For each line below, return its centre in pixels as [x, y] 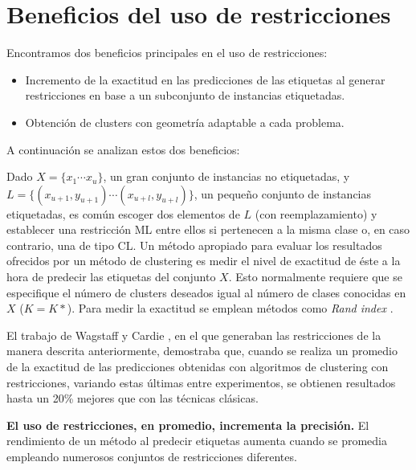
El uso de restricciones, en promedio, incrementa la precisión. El [188, 425]
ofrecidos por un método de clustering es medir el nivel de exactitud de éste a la [204, 261]
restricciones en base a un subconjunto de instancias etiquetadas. [185, 95]
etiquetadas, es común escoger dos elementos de [123, 213]
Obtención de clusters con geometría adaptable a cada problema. [185, 122]
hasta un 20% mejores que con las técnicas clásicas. [133, 398]
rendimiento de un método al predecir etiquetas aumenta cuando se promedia [197, 441]
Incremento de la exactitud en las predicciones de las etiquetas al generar [205, 79]
